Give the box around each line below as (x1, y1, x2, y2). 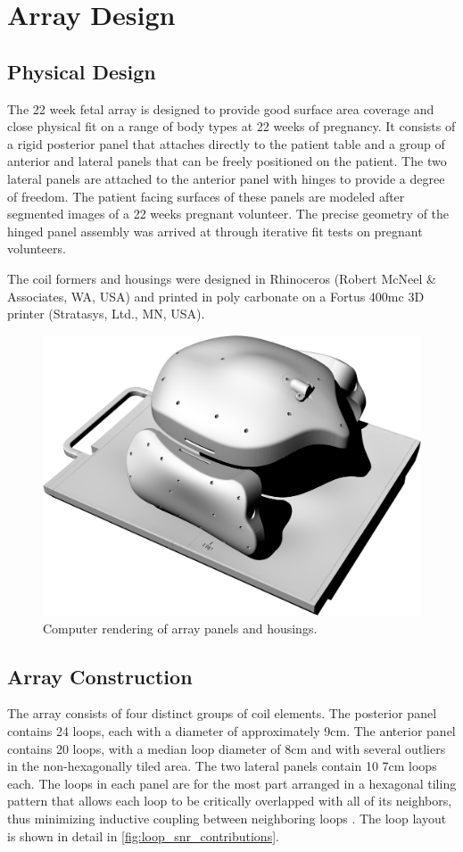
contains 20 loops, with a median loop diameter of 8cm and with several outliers (7, 739, 446, 757)
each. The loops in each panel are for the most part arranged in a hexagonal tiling (7, 773, 457, 792)
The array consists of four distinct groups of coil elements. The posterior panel (7, 704, 437, 723)
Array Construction (7, 662, 193, 690)
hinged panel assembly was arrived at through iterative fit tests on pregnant (7, 221, 423, 240)
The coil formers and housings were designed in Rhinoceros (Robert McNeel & (7, 269, 436, 287)
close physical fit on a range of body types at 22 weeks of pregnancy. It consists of (7, 117, 456, 136)
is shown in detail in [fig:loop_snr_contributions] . (7, 826, 279, 845)
